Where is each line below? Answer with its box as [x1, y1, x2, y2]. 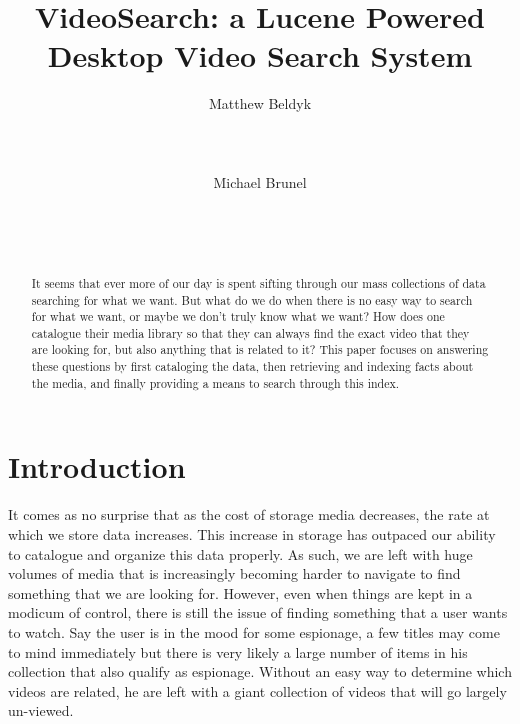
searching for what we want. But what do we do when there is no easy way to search [31, 291, 473, 308]
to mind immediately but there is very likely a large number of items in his [8, 641, 468, 662]
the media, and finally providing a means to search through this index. [31, 374, 400, 391]
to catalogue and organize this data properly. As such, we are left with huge [8, 543, 473, 564]
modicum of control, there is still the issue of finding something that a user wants [8, 602, 508, 623]
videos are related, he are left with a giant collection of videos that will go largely [8, 680, 507, 701]
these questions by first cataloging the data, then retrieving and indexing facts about [31, 358, 474, 375]
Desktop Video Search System [47, 35, 473, 76]
